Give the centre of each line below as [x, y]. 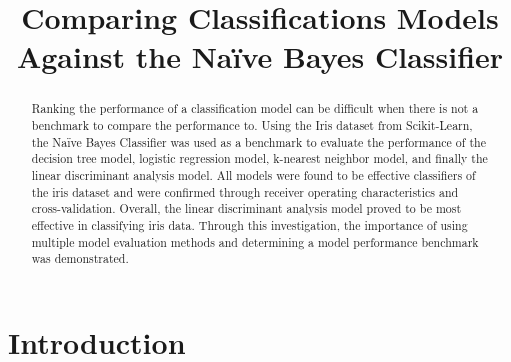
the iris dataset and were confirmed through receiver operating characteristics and [245, 191]
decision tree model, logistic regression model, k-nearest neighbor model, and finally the [259, 158]
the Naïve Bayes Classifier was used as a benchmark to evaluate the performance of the [258, 141]
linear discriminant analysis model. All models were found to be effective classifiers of [253, 174]
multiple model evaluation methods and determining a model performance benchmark [255, 241]
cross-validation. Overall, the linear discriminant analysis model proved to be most [246, 208]
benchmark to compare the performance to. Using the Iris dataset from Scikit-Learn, [252, 125]
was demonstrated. [80, 258]
